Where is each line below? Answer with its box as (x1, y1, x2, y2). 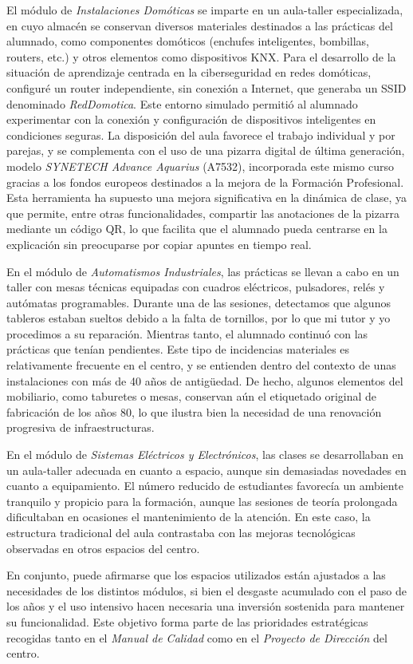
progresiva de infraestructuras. (6, 419, 155, 436)
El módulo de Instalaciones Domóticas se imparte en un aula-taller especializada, (6, 2, 403, 18)
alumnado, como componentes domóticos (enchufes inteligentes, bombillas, (6, 33, 369, 49)
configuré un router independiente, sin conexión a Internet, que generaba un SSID (6, 79, 407, 96)
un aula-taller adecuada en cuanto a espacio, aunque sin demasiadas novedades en (6, 461, 407, 478)
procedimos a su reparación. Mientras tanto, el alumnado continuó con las (6, 325, 368, 342)
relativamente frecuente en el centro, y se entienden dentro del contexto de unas (6, 357, 396, 373)
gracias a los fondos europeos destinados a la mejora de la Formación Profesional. (6, 173, 404, 190)
